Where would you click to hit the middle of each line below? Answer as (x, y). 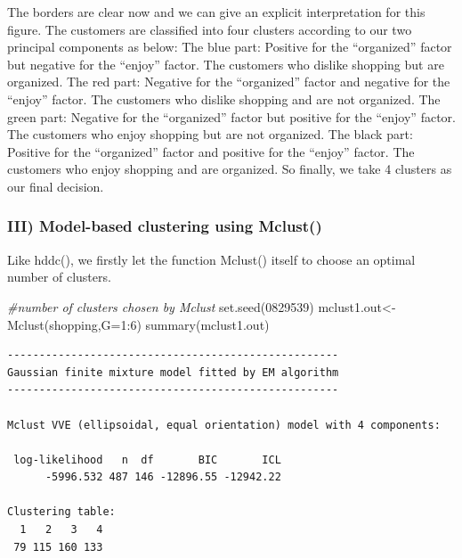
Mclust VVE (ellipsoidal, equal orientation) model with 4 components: (224, 425)
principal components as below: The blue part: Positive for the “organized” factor (230, 47)
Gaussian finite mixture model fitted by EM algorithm (173, 372)
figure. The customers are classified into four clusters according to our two (210, 29)
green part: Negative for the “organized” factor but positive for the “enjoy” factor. (231, 116)
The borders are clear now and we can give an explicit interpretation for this (216, 12)
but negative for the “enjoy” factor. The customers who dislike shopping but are (226, 64)
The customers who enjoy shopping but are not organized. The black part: (210, 134)
